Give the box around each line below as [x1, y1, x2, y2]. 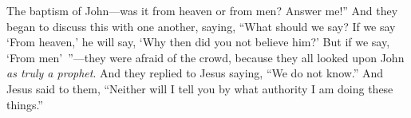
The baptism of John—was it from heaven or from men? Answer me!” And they [6, 2, 398, 18]
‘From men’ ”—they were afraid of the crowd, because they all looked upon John [6, 49, 405, 65]
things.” [6, 96, 43, 112]
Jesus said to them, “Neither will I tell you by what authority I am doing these [6, 80, 393, 96]
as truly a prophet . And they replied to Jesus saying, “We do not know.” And [6, 65, 384, 81]
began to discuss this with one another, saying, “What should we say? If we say [6, 18, 396, 34]
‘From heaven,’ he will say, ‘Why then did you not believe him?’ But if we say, [6, 33, 390, 50]
